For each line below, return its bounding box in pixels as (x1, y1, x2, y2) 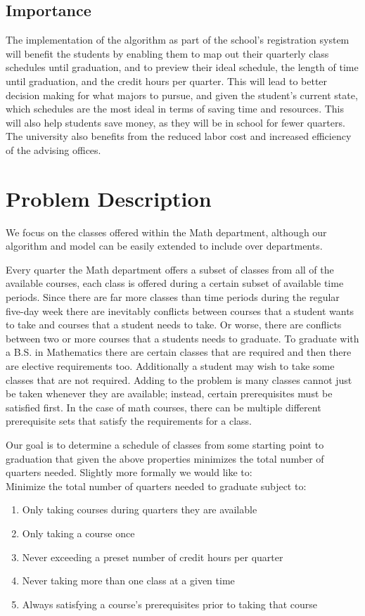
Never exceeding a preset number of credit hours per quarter (22, 549, 283, 564)
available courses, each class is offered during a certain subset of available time (6, 276, 344, 290)
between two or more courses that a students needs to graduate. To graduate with (6, 331, 359, 345)
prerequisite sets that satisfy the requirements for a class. (6, 413, 252, 428)
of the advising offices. (6, 142, 101, 157)
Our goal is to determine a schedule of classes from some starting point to (6, 437, 324, 451)
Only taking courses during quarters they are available (22, 502, 257, 517)
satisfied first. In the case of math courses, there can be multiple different (6, 399, 321, 414)
